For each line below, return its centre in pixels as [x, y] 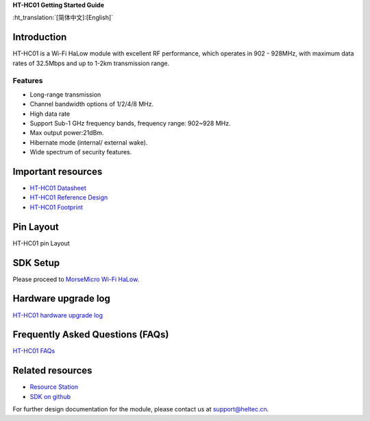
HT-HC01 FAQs [34, 351]
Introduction [40, 37]
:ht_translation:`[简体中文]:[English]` [63, 18]
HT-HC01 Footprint [57, 207]
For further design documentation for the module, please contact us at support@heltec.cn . [141, 409]
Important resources [58, 171]
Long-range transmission [65, 94]
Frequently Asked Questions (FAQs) [91, 335]
